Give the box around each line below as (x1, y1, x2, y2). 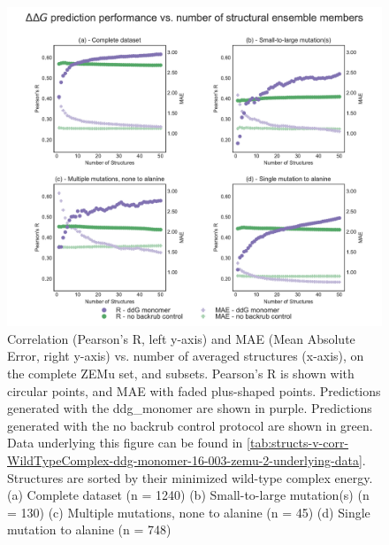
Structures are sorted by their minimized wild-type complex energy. (7, 468, 373, 487)
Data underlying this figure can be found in (7, 433, 243, 452)
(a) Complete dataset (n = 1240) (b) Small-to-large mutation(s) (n (7, 486, 370, 504)
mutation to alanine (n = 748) (7, 520, 172, 539)
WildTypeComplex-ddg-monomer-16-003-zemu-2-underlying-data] (7, 450, 362, 469)
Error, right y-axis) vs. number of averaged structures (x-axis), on (7, 346, 364, 365)
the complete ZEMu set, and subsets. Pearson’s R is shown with (7, 364, 355, 383)
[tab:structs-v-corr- (247, 433, 349, 452)
